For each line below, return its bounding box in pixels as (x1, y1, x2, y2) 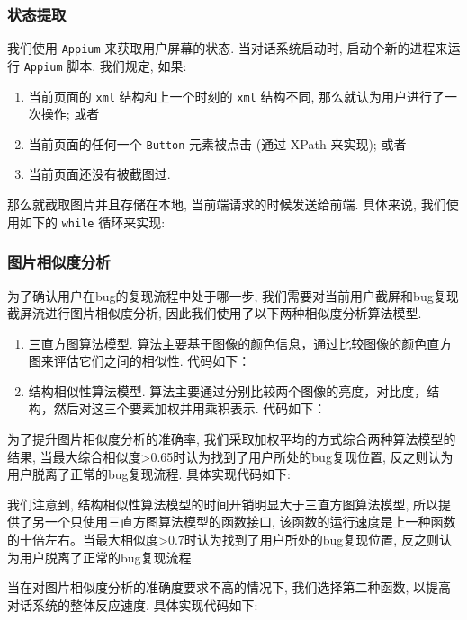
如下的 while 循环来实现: (19, 212, 166, 231)
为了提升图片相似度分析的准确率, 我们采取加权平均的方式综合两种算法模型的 (7, 430, 456, 448)
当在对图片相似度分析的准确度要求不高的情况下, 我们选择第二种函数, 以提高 (7, 578, 452, 597)
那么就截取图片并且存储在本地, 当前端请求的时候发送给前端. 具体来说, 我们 (7, 195, 446, 214)
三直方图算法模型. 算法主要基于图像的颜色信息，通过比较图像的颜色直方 (28, 333, 453, 352)
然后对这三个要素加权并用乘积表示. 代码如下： (53, 399, 327, 418)
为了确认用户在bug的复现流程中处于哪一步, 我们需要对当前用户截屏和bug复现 (7, 286, 459, 305)
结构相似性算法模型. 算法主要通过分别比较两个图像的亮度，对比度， (28, 381, 427, 400)
